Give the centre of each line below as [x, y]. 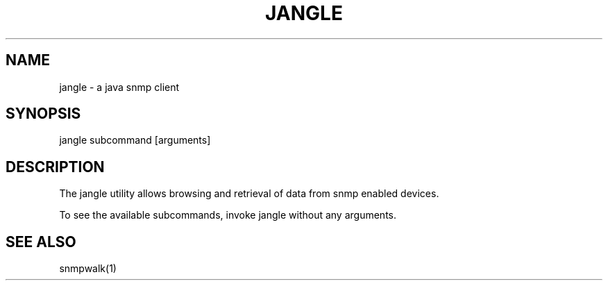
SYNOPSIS [43, 114]
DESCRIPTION [55, 167]
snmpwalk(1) [88, 269]
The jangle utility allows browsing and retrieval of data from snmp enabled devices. [249, 194]
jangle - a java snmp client [119, 87]
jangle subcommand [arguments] [135, 140]
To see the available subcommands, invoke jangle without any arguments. [228, 215]
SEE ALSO [41, 242]
